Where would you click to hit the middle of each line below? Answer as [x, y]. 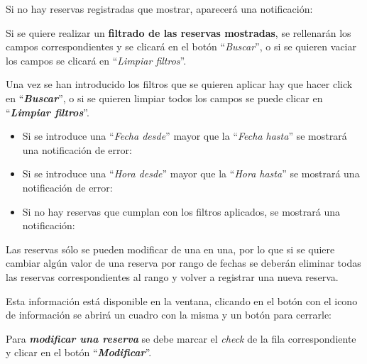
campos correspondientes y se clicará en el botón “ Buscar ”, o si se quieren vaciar [181, 46]
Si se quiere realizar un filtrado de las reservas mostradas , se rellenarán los [179, 32]
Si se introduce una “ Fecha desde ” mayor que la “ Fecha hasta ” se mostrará [185, 136]
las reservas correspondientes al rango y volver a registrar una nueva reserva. [172, 276]
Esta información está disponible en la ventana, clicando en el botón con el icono [182, 300]
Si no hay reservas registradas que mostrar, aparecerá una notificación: [159, 9]
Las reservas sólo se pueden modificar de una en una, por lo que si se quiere [170, 249]
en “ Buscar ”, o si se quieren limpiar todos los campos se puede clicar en [164, 98]
